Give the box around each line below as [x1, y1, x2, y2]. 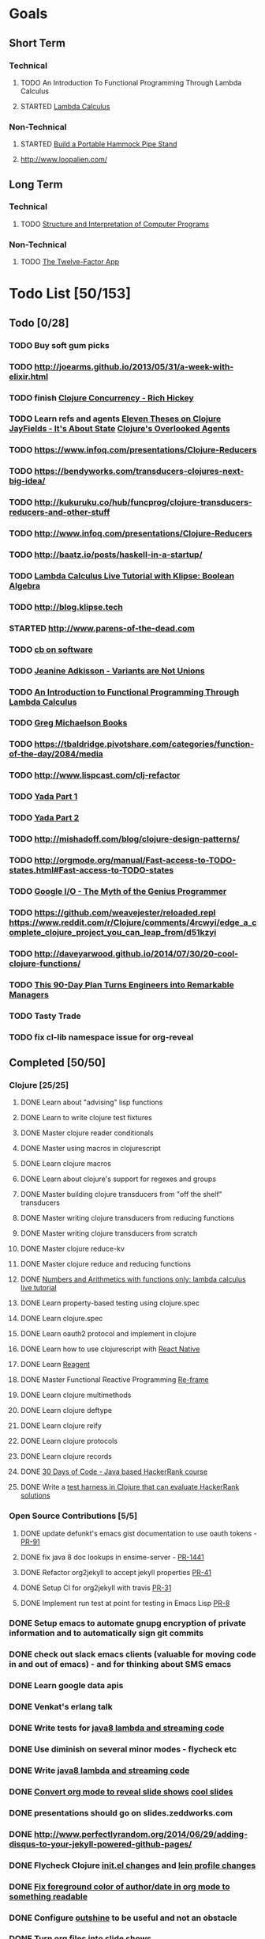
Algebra [9, 580, 40, 591]
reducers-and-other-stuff [9, 507, 110, 518]
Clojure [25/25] [9, 1079, 69, 1090]
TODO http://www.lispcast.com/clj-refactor [9, 770, 181, 781]
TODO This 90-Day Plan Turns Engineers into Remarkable [9, 979, 235, 990]
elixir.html [9, 371, 49, 382]
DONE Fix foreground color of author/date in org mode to [9, 1880, 231, 1892]
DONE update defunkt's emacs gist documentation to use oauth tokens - [20, 1528, 257, 1538]
